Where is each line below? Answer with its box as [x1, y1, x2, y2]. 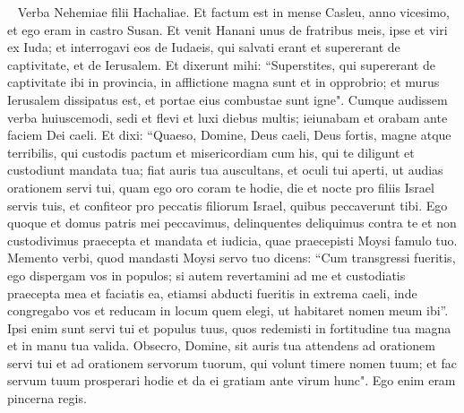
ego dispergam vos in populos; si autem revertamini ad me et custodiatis [7, 265, 406, 284]
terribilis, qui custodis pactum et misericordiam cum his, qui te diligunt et [7, 142, 415, 161]
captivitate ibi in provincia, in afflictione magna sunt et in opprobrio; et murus [7, 73, 440, 91]
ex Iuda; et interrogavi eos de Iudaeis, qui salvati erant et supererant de [7, 38, 400, 56]
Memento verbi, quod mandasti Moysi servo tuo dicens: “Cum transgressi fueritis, [7, 248, 456, 267]
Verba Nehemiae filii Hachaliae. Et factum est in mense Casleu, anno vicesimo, [17, 3, 450, 21]
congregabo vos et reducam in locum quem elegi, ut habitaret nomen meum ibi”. [7, 301, 449, 320]
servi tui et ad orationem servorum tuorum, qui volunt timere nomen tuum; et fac [7, 353, 458, 372]
